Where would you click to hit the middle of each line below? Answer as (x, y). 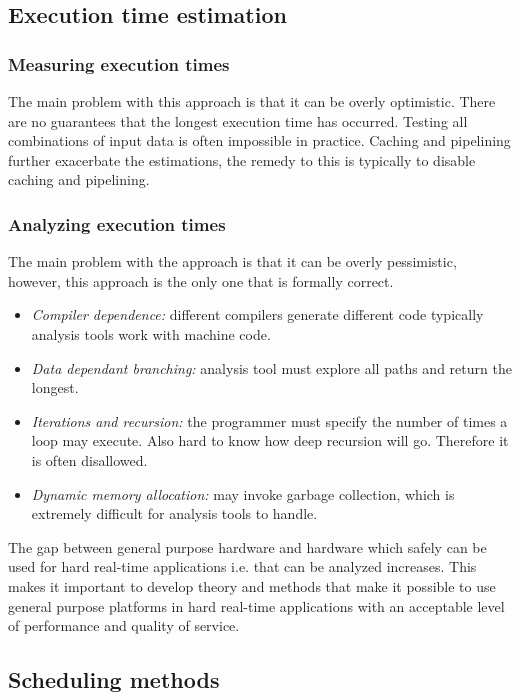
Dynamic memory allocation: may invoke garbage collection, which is (243, 493)
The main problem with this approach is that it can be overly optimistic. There (252, 101)
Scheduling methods (114, 679)
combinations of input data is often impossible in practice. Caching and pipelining (259, 140)
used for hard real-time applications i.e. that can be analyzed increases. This (242, 566)
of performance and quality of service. (124, 625)
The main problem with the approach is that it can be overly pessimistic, (232, 261)
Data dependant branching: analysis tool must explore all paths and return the (271, 367)
